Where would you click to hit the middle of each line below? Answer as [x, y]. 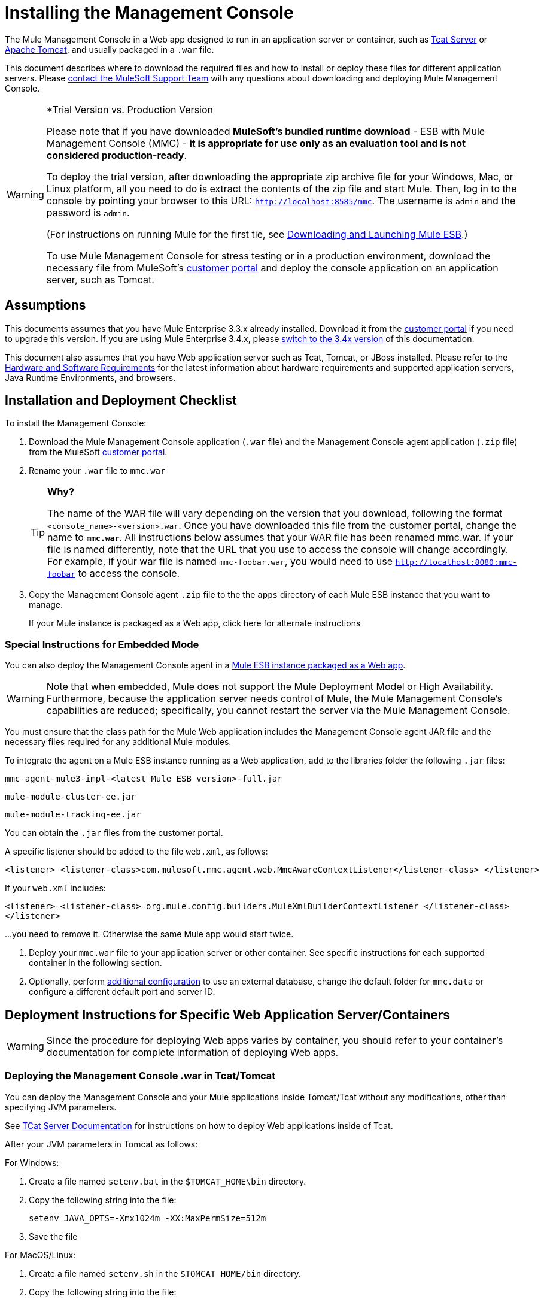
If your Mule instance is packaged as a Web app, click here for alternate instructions [195, 623]
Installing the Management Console [149, 13]
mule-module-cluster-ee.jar [71, 797]
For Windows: [32, 1162]
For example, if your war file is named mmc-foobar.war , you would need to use [220, 561]
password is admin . [88, 212]
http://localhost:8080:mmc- [456, 562]
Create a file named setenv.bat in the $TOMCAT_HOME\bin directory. [168, 1181]
